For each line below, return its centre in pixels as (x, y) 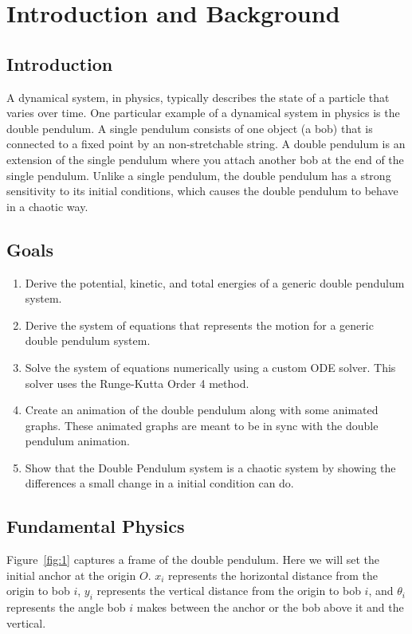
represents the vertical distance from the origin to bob (229, 591)
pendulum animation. (77, 441)
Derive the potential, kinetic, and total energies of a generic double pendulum (215, 282)
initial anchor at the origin (71, 575)
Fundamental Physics (96, 526)
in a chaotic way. (47, 206)
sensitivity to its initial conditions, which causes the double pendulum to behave (202, 191)
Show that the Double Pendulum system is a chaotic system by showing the (210, 467)
